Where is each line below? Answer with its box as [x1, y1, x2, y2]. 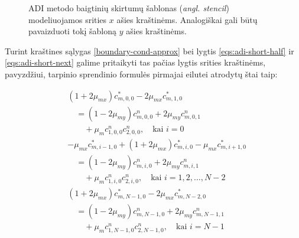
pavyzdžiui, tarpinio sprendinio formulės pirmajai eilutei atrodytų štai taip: [5, 67, 278, 80]
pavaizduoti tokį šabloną [28, 25, 117, 37]
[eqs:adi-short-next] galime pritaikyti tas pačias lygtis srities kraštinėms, [5, 56, 266, 69]
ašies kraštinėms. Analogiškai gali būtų [116, 13, 258, 25]
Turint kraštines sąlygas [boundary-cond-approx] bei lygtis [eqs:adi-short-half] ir [5, 44, 294, 57]
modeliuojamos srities [28, 13, 107, 25]
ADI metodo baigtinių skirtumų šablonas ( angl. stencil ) [28, 2, 229, 14]
